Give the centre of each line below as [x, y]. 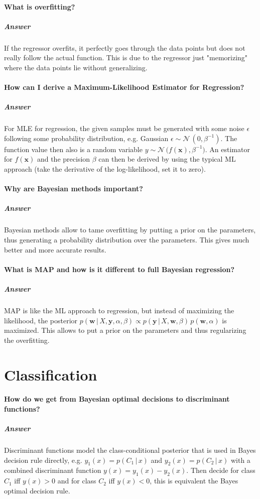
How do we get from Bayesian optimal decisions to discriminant [117, 399]
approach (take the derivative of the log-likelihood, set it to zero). [105, 169]
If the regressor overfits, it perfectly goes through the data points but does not [125, 47]
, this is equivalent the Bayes [194, 481]
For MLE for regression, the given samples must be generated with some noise [124, 128]
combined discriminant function [53, 470]
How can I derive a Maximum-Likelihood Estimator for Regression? [124, 87]
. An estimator [227, 149]
